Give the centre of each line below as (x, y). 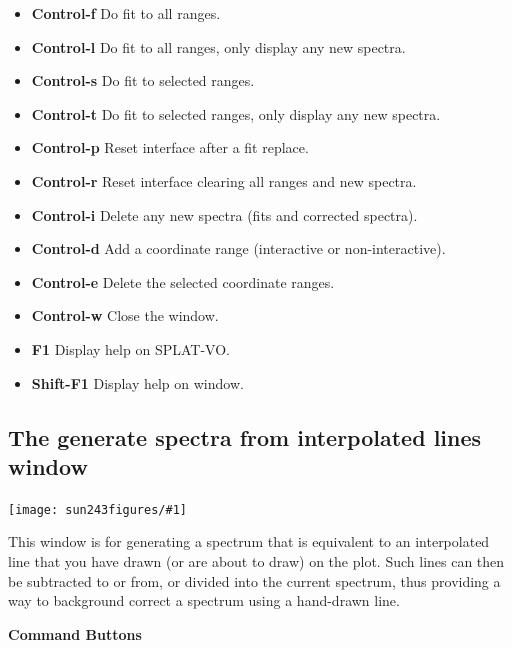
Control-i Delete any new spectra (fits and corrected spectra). (224, 214)
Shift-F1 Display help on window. (137, 382)
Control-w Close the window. (125, 315)
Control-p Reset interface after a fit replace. (170, 147)
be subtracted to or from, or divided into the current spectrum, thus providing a (254, 580)
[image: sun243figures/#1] (97, 509)
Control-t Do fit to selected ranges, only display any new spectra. (236, 113)
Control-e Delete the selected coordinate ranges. (183, 281)
